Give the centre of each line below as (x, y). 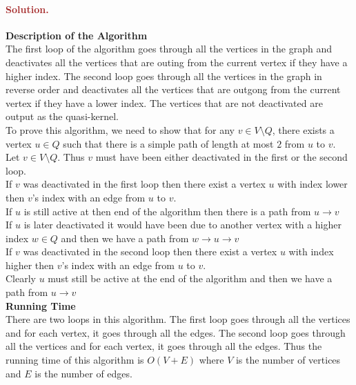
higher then (30, 265)
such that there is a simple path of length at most (168, 143)
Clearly (21, 278)
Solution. (27, 9)
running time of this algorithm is (75, 360)
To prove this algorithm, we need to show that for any (120, 129)
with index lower (313, 184)
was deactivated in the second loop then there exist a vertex (150, 251)
